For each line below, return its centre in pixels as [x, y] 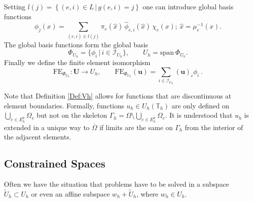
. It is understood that [199, 115]
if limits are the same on [136, 127]
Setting [15, 6]
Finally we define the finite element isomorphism [77, 62]
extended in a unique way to [47, 127]
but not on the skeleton [72, 115]
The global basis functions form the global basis [76, 44]
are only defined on [200, 105]
